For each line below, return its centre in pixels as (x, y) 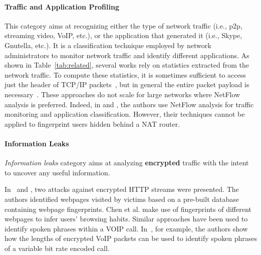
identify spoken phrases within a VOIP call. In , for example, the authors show (126, 228)
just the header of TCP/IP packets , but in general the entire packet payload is (127, 84)
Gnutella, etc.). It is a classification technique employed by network (108, 45)
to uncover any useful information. (57, 172)
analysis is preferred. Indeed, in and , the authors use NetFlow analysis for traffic (129, 104)
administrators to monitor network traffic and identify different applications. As (127, 55)
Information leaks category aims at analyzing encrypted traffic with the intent (127, 163)
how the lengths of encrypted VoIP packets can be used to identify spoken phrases (131, 238)
